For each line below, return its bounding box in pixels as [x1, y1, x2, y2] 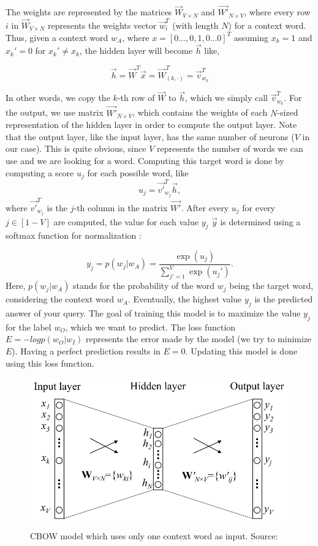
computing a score [6, 166, 74, 179]
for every [242, 201, 276, 214]
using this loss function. [6, 356, 94, 369]
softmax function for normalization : [6, 229, 142, 242]
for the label [6, 320, 51, 333]
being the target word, [229, 279, 314, 292]
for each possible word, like [87, 166, 189, 179]
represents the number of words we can [156, 142, 303, 155]
